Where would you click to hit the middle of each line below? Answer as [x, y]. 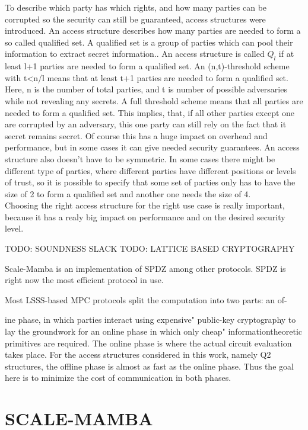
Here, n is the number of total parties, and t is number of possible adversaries [146, 89]
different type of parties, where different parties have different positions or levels [150, 170]
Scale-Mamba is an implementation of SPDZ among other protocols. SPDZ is [145, 268]
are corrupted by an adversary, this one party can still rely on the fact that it [146, 124]
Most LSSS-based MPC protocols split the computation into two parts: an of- [146, 299]
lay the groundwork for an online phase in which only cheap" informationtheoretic [154, 331]
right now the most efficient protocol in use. [84, 280]
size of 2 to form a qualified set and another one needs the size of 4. [128, 193]
